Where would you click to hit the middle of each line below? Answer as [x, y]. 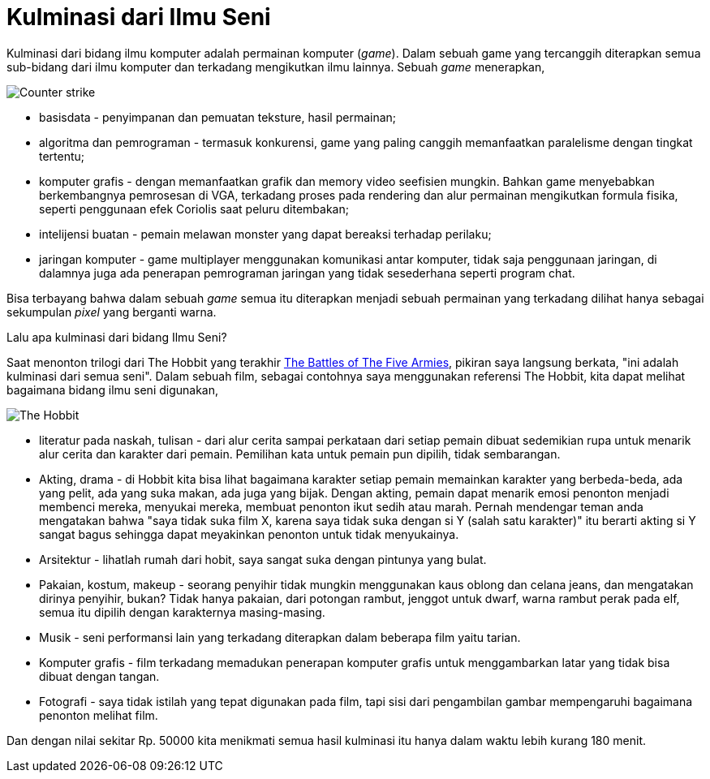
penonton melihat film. [99, 715]
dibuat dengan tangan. [99, 676]
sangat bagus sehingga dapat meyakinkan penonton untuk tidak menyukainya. [249, 534]
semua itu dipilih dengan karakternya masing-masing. [182, 612]
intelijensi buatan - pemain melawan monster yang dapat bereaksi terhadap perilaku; [265, 234]
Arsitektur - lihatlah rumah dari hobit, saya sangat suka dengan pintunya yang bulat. [263, 559]
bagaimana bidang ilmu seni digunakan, [113, 389]
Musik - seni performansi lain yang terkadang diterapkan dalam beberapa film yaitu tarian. [280, 637]
